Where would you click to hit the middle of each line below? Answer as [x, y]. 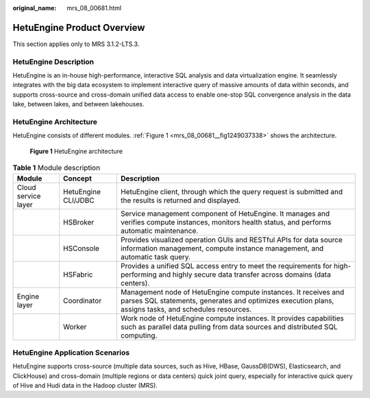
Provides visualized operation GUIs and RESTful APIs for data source [232, 239]
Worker [75, 327]
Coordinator [82, 301]
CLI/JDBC [79, 200]
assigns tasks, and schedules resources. [186, 309]
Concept [77, 178]
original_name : [35, 8]
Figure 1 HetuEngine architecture [76, 151]
